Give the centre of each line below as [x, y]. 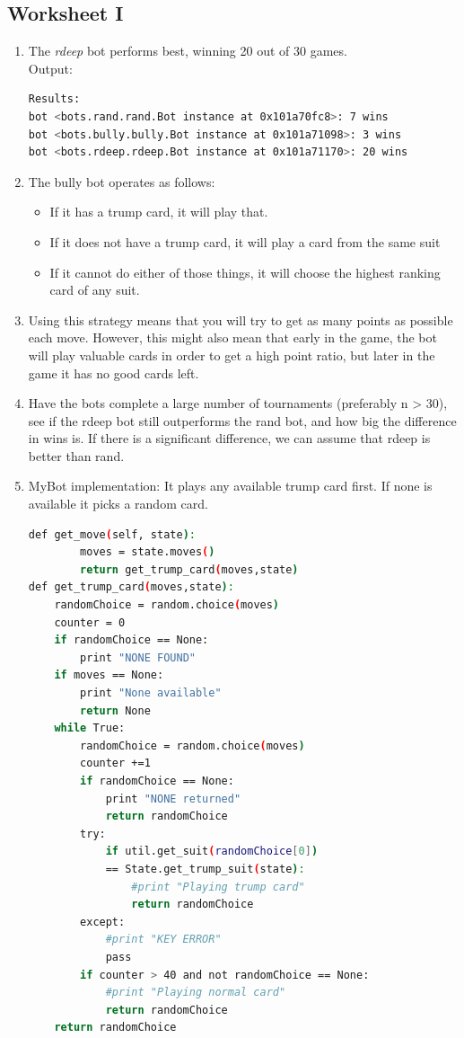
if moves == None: [109, 675]
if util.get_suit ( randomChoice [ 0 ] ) [212, 852]
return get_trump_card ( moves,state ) [189, 569]
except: [103, 922]
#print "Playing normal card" [196, 993]
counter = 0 [90, 622]
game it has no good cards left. [114, 373]
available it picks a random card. [118, 504]
